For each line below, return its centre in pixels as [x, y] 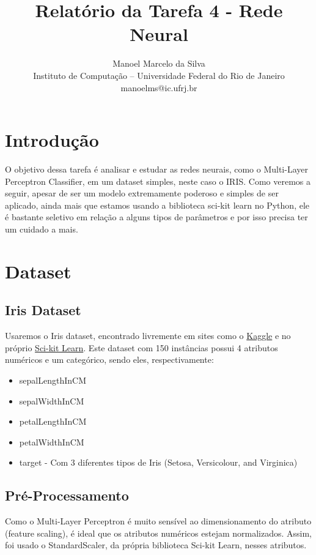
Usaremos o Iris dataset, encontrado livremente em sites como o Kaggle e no [148, 336]
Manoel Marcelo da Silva [159, 63]
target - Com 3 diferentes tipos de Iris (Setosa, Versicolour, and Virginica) [158, 462]
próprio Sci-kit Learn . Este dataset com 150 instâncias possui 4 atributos [141, 347]
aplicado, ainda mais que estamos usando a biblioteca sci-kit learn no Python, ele [157, 205]
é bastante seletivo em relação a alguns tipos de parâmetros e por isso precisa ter [156, 217]
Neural [159, 34]
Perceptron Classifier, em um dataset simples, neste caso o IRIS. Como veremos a [158, 181]
